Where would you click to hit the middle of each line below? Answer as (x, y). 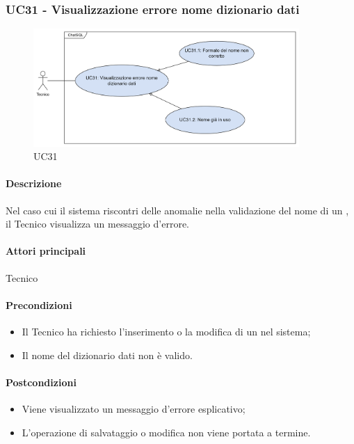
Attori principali (46, 251)
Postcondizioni (41, 382)
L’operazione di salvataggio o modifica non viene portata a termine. (166, 432)
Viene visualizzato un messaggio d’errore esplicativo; (134, 408)
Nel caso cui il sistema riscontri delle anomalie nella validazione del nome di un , (177, 210)
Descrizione (34, 183)
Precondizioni (39, 304)
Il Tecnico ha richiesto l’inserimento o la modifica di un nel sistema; (166, 331)
